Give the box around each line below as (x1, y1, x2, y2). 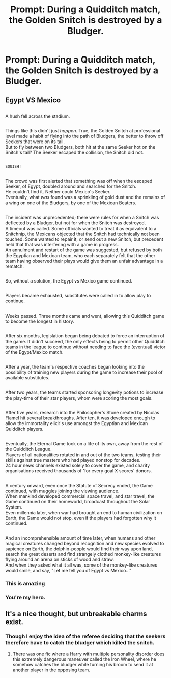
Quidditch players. (5, 426, 44, 432)
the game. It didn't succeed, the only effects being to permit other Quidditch (5, 338, 165, 345)
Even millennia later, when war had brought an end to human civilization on (5, 510, 162, 516)
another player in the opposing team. (12, 667, 91, 673)
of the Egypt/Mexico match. (5, 349, 64, 355)
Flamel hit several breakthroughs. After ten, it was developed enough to (5, 415, 155, 421)
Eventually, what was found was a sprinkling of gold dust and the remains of (5, 194, 165, 201)
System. (5, 504, 23, 510)
